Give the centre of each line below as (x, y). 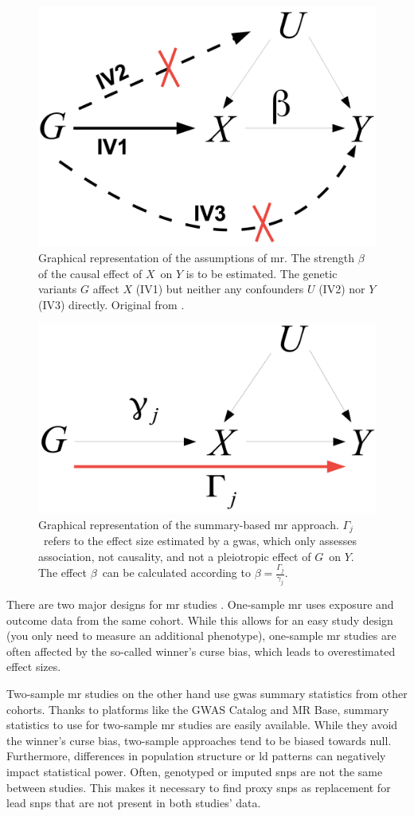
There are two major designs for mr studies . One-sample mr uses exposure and (200, 604)
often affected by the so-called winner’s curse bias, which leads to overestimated (201, 651)
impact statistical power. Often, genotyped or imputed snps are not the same (195, 771)
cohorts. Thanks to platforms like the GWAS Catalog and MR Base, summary (198, 709)
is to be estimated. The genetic (262, 273)
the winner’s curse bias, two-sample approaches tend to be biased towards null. (199, 740)
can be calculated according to (176, 573)
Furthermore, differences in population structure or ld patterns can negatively (196, 756)
